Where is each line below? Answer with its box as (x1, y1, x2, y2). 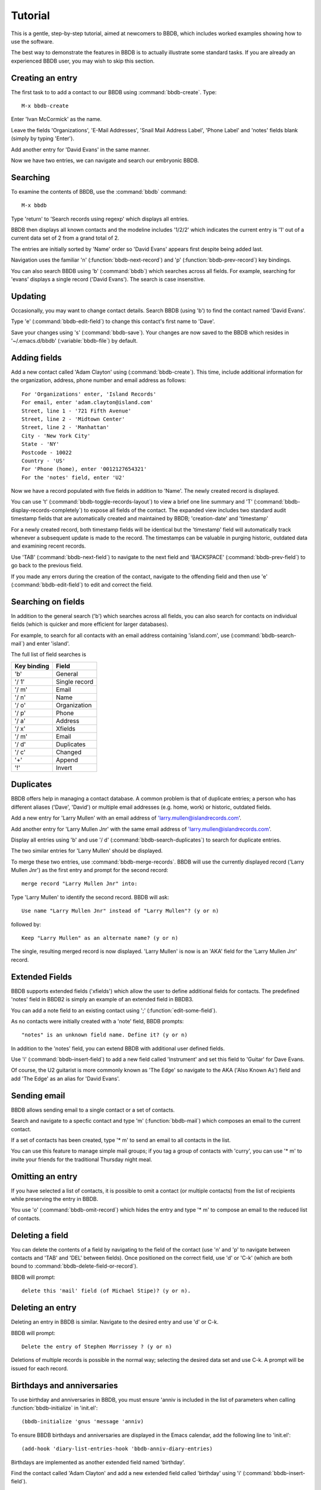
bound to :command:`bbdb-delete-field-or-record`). (11, 1262, 138, 1269)
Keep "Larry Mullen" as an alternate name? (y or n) (21, 935, 178, 942)
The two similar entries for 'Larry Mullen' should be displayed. (11, 847, 163, 855)
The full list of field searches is (11, 651, 86, 658)
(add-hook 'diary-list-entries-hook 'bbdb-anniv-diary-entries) (21, 1445, 213, 1452)
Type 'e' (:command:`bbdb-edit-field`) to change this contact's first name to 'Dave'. (11, 318, 215, 325)
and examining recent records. (11, 542, 86, 550)
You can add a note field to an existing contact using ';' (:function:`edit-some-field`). (11, 1007, 217, 1014)
